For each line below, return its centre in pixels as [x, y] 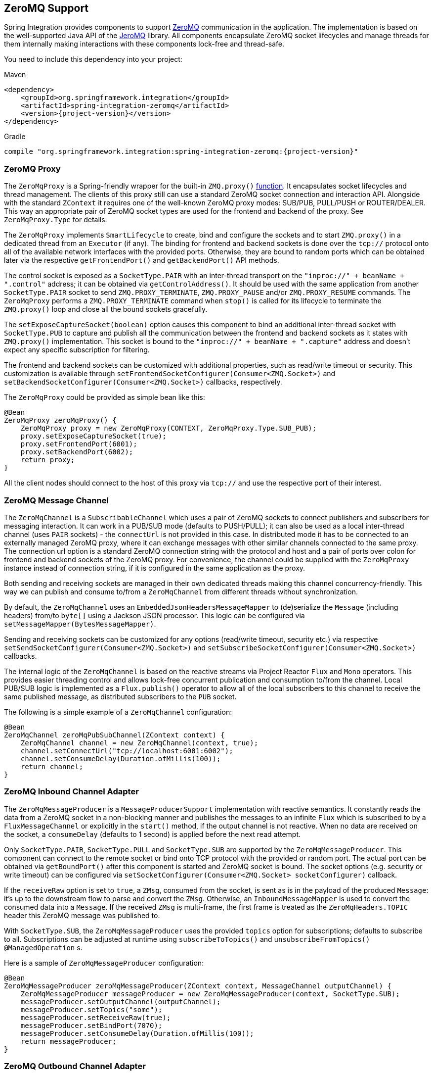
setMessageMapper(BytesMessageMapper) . [80, 624]
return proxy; [48, 460]
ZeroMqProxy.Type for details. [56, 220]
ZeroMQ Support [46, 8]
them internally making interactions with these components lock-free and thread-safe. [144, 44]
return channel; [52, 766]
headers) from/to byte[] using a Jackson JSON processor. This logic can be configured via [154, 615]
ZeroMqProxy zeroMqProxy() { [60, 420]
